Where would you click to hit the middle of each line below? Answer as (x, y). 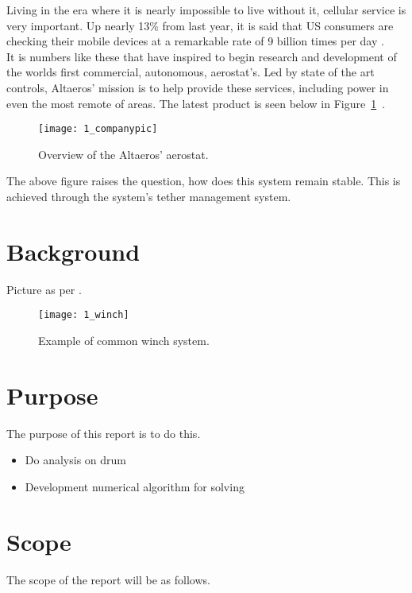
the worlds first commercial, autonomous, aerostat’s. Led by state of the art (191, 72)
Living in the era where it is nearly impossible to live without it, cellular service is (206, 10)
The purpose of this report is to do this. (104, 433)
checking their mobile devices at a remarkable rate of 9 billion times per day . (195, 41)
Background (73, 251)
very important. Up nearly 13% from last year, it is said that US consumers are (200, 25)
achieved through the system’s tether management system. (149, 196)
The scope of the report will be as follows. (108, 579)
